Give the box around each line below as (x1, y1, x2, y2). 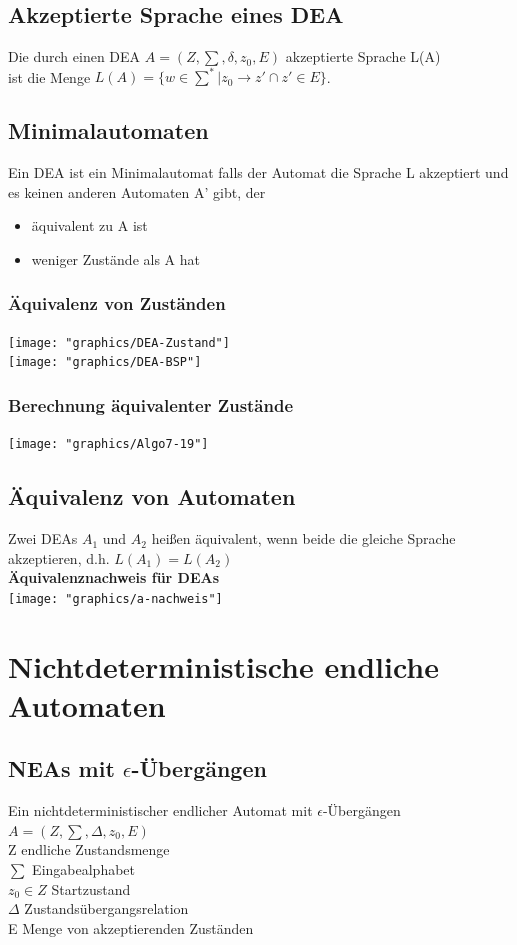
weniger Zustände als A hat (31, 248, 200, 269)
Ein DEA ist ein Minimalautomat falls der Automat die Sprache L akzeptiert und (8, 162, 509, 183)
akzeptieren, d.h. (8, 547, 110, 568)
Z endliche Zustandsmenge (8, 839, 170, 860)
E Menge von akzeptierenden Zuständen (8, 917, 254, 938)
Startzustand (51, 878, 131, 899)
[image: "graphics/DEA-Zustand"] (8, 335, 230, 350)
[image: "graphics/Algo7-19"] (8, 437, 209, 452)
